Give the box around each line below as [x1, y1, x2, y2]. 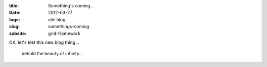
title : [9, 3, 19, 8]
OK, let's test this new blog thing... [9, 39, 79, 45]
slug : [9, 24, 20, 30]
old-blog [48, 16, 66, 22]
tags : [9, 16, 20, 22]
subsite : [9, 30, 27, 36]
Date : [9, 10, 21, 16]
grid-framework [48, 30, 81, 36]
